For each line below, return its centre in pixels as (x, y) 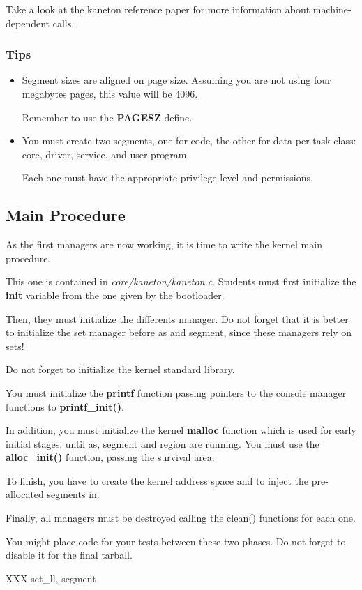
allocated (25, 494)
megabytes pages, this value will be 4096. (110, 93)
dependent (28, 23)
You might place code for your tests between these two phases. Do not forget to (176, 541)
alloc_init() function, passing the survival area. (110, 457)
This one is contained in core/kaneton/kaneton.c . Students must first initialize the (181, 281)
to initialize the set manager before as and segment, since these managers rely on (179, 332)
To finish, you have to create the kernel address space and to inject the (157, 480)
